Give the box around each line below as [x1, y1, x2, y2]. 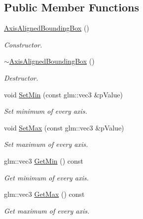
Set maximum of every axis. [4, 139, 88, 149]
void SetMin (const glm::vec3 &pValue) [4, 89, 123, 99]
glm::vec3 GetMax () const [4, 189, 85, 199]
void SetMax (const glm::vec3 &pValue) [4, 122, 124, 132]
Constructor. [4, 39, 42, 49]
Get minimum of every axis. [4, 172, 89, 182]
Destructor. [4, 72, 38, 83]
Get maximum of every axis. [4, 205, 90, 216]
